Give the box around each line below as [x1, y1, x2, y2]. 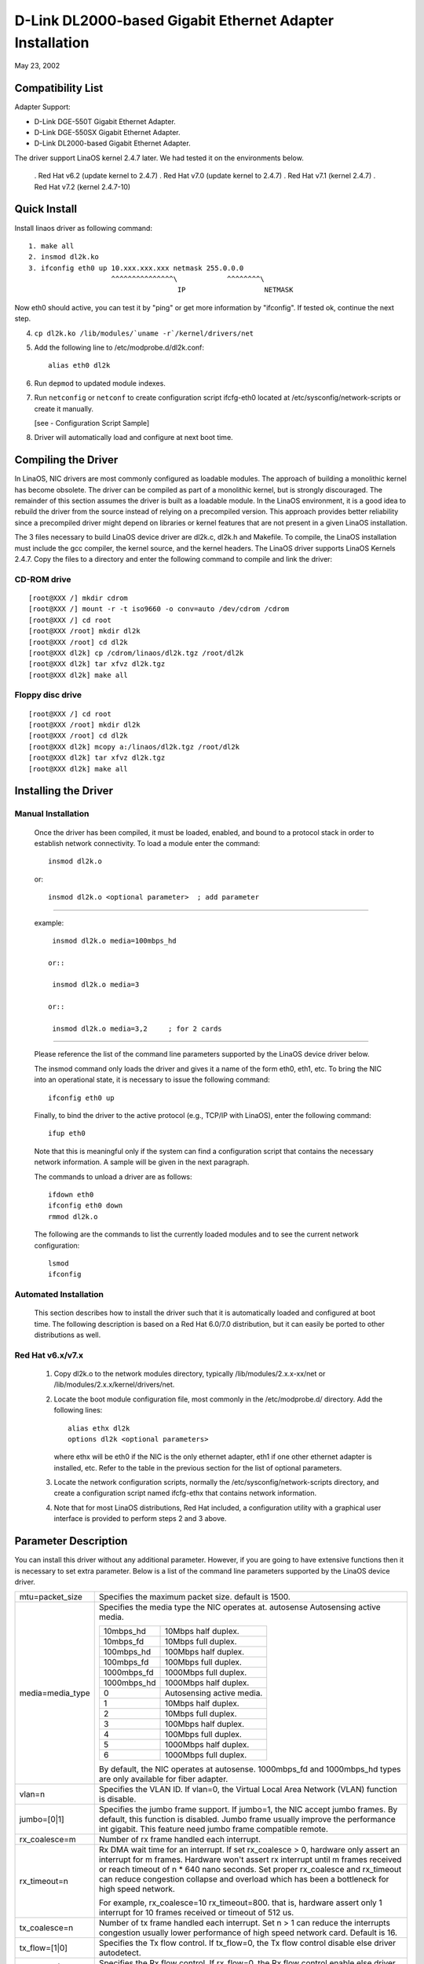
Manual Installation [14, 808, 90, 819]
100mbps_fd [103, 1657, 149, 1668]
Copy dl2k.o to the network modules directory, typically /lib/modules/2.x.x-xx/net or [53, 1369, 326, 1378]
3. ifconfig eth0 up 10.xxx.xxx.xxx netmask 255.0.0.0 [28, 263, 244, 273]
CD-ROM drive [14, 573, 71, 584]
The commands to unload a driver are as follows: [34, 1171, 192, 1182]
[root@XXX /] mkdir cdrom [28, 593, 129, 603]
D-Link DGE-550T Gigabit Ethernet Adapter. [34, 116, 176, 126]
